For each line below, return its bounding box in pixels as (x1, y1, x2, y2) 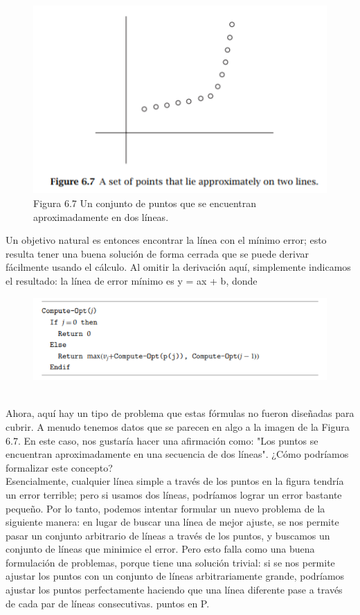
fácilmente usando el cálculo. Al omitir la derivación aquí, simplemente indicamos (6, 260, 351, 274)
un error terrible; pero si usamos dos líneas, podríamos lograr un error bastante (6, 487, 342, 501)
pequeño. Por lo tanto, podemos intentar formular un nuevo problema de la (6, 501, 325, 515)
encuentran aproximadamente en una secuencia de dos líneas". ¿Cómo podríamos (6, 447, 349, 461)
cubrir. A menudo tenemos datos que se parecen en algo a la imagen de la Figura (6, 419, 350, 434)
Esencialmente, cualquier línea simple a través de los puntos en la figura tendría (6, 474, 344, 488)
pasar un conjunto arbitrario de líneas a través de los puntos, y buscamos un (6, 528, 330, 542)
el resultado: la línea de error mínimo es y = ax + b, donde (6, 273, 258, 287)
